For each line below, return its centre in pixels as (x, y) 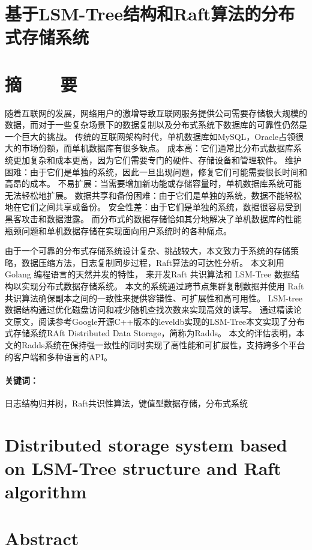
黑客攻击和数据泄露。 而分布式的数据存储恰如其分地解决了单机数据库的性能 (153, 219)
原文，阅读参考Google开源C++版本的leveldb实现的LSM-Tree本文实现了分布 (159, 321)
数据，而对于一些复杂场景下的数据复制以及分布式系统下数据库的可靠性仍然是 (156, 125)
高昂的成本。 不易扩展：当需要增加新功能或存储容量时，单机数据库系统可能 (153, 183)
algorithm (46, 491)
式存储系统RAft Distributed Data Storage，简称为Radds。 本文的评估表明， (151, 333)
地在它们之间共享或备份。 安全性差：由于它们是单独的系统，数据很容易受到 (153, 207)
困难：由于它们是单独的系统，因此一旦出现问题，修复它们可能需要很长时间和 (156, 171)
